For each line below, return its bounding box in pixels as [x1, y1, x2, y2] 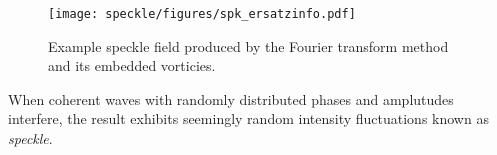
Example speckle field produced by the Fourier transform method [48, 35, 449, 56]
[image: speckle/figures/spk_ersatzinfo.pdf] [48, 7, 356, 21]
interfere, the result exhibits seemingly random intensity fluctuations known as [8, 108, 489, 129]
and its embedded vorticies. [48, 55, 216, 76]
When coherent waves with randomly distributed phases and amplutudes [8, 88, 454, 109]
